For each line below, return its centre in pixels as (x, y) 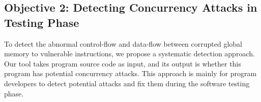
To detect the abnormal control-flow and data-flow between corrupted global (123, 43)
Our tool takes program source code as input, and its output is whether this (123, 63)
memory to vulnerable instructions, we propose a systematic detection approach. (129, 54)
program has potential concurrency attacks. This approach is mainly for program (130, 73)
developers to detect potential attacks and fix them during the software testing (127, 83)
